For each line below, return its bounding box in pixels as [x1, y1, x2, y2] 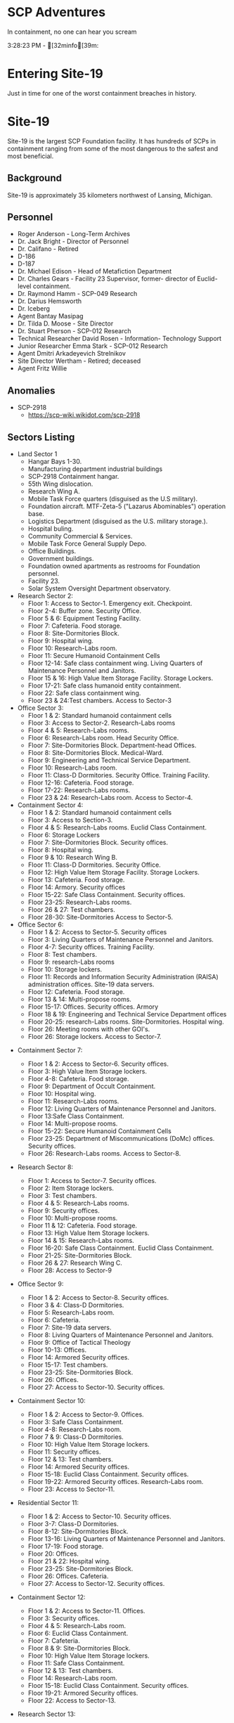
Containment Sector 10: [17, 1397, 86, 1405]
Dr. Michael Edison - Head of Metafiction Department [17, 267, 172, 276]
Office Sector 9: [17, 1280, 64, 1289]
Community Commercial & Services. [27, 532, 133, 541]
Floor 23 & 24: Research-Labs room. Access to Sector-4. [27, 794, 193, 802]
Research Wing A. [27, 487, 81, 496]
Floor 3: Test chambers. [27, 1192, 97, 1200]
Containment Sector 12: [17, 1593, 86, 1601]
